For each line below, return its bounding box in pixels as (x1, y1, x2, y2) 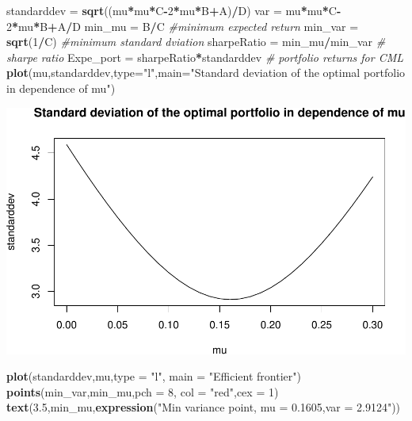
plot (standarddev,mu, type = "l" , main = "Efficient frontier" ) (6, 368, 301, 385)
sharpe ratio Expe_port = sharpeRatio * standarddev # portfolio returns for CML (6, 48, 404, 65)
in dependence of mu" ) (6, 79, 116, 96)
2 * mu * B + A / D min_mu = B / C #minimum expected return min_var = (6, 17, 359, 34)
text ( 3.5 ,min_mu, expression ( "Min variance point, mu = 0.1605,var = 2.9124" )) (6, 399, 401, 415)
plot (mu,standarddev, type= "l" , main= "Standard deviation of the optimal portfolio (6, 64, 406, 81)
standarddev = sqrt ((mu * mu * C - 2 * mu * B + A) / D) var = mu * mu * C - (6, 2, 341, 18)
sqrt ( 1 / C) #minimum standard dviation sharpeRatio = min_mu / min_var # (6, 33, 386, 50)
